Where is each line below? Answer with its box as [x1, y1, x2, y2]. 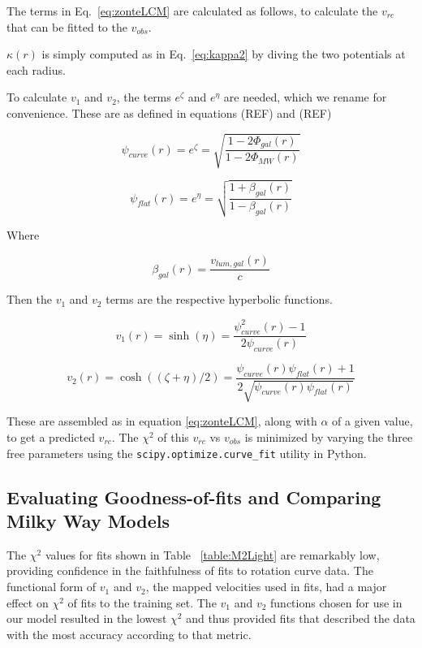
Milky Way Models [6, 508, 170, 534]
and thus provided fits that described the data [186, 610, 416, 627]
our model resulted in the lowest [6, 610, 167, 627]
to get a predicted [6, 429, 95, 446]
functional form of [6, 578, 97, 595]
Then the [6, 291, 52, 308]
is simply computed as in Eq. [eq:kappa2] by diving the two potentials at [41, 45, 406, 63]
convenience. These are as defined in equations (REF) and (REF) [6, 104, 332, 121]
